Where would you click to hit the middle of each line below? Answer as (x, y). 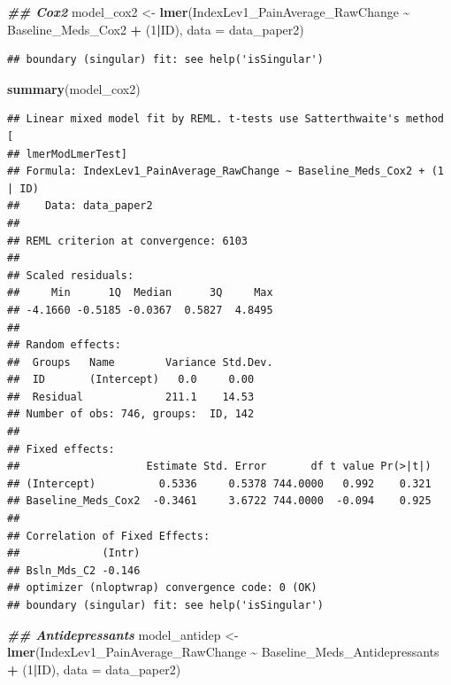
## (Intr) (74, 553)
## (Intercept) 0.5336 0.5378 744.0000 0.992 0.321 (219, 483)
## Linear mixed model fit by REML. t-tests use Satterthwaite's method (225, 119)
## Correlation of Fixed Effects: (109, 536)
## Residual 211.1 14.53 (131, 397)
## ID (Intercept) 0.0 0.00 (131, 380)
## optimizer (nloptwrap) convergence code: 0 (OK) (162, 588)
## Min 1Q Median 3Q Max (140, 293)
